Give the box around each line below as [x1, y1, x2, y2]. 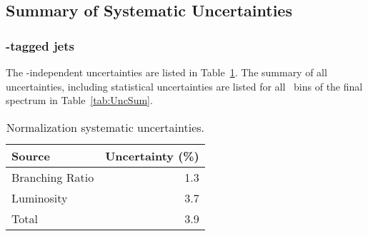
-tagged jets [6, 36, 74, 54]
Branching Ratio [11, 168, 94, 185]
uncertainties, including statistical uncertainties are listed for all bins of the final [6, 78, 363, 93]
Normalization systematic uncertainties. [6, 118, 204, 135]
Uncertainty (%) [105, 147, 199, 164]
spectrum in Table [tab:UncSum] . [6, 93, 153, 108]
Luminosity [11, 189, 68, 206]
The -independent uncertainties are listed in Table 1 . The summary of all [6, 65, 327, 79]
